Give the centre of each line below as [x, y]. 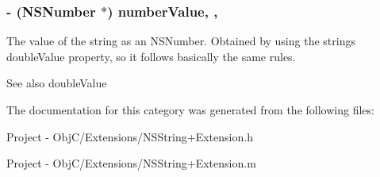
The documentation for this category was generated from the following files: [190, 110]
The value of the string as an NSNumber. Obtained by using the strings [181, 41]
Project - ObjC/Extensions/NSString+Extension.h [130, 136]
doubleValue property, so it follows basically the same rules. [151, 56]
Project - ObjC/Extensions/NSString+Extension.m [131, 163]
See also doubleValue [57, 83]
